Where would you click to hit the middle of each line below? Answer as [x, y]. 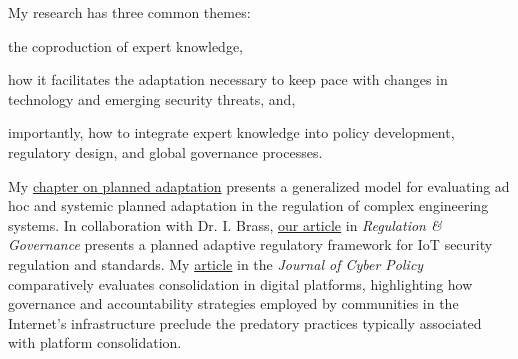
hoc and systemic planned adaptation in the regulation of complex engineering [248, 205]
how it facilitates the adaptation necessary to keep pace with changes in [228, 79]
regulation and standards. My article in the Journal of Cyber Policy [216, 263]
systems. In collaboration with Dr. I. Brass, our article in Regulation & [225, 224]
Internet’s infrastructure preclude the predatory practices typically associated [245, 322]
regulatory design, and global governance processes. [165, 151]
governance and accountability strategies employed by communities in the [233, 303]
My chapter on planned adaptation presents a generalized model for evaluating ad [259, 185]
